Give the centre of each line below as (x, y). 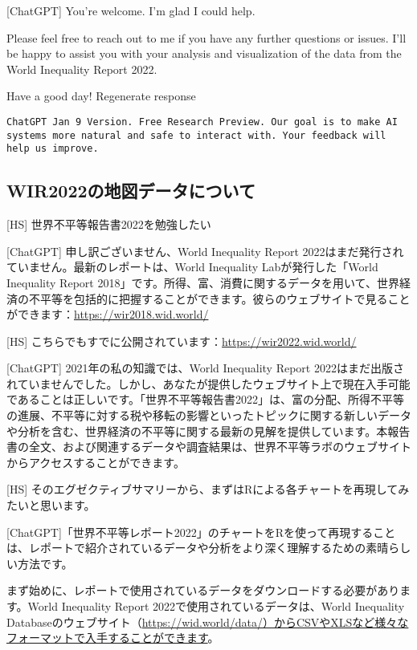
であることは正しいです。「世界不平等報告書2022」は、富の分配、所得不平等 (206, 399)
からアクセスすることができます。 (96, 462)
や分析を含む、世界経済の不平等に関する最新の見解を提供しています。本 (197, 431)
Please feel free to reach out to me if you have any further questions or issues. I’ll (206, 37)
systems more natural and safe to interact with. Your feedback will (196, 135)
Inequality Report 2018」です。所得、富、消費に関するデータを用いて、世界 (203, 282)
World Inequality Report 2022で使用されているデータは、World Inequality (216, 606)
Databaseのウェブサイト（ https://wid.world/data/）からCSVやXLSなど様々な (208, 622)
